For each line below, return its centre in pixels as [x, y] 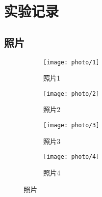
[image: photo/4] [71, 157]
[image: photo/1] [71, 62]
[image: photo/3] [71, 126]
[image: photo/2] [71, 94]
